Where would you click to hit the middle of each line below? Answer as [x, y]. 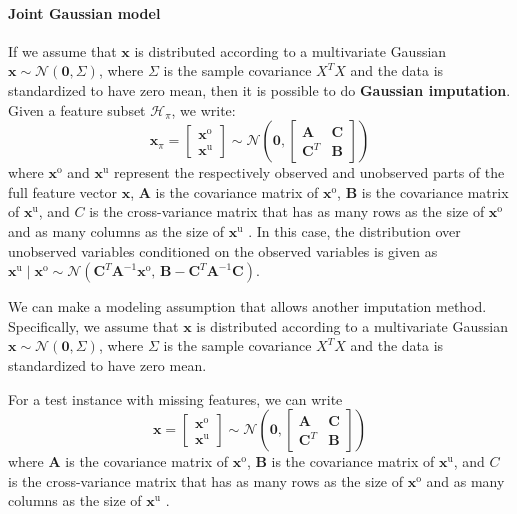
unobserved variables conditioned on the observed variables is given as [223, 250]
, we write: [203, 109]
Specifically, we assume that [93, 325]
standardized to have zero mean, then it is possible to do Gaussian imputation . [259, 89]
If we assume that [62, 50]
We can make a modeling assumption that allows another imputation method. [247, 306]
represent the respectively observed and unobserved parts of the [309, 172]
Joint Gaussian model [84, 12]
